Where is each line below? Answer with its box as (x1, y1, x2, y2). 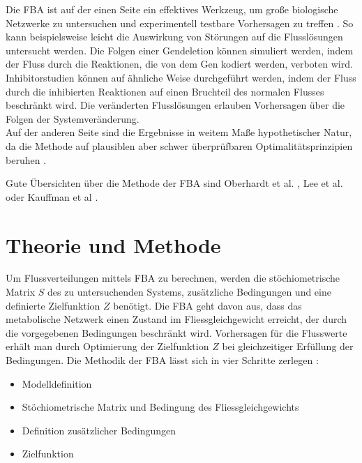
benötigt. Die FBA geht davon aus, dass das (113, 298, 302, 312)
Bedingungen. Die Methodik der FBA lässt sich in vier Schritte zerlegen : (6, 353, 319, 367)
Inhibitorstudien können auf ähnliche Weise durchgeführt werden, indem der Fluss (6, 70, 356, 84)
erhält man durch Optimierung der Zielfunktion (6, 339, 209, 354)
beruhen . (6, 152, 47, 167)
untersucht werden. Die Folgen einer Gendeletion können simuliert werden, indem (6, 43, 354, 57)
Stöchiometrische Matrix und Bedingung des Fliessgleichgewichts (22, 400, 299, 414)
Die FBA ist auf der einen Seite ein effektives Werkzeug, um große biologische (6, 2, 338, 16)
